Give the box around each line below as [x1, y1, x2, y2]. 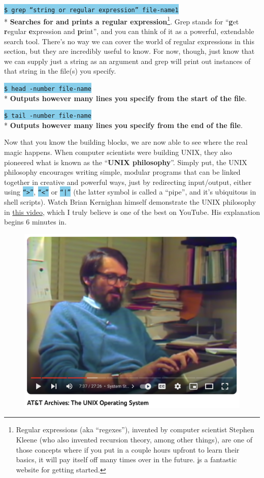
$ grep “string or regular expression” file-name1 [4, 7, 179, 14]
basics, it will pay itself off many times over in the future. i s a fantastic [16, 454, 237, 465]
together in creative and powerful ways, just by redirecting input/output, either [4, 176, 252, 187]
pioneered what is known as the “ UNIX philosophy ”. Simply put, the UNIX [4, 156, 247, 167]
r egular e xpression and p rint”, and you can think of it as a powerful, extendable [4, 25, 254, 36]
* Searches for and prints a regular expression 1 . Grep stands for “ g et [4, 14, 239, 26]
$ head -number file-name [4, 85, 91, 92]
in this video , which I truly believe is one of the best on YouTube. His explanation [4, 206, 260, 217]
